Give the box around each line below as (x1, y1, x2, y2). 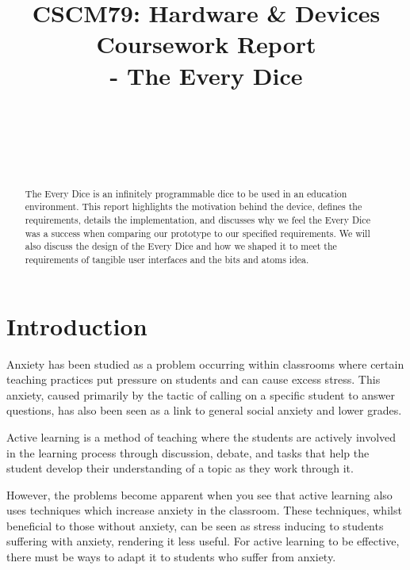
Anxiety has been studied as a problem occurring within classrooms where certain (6, 355, 404, 372)
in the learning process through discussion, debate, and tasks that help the (6, 444, 370, 461)
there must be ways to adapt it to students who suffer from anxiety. (6, 549, 336, 565)
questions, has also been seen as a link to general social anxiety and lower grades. (6, 402, 402, 419)
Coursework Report (96, 28, 316, 60)
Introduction (6, 309, 148, 342)
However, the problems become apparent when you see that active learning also (6, 486, 393, 503)
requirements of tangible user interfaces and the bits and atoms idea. (25, 252, 309, 266)
